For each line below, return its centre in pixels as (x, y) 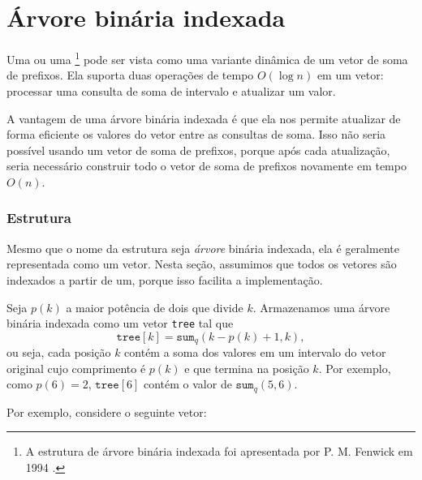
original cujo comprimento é (76, 368)
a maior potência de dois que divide (155, 307)
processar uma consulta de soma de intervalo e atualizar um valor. (171, 90)
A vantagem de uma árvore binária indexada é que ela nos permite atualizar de (204, 118)
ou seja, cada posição (59, 352)
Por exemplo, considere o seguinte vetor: (107, 411)
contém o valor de (188, 384)
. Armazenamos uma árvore (321, 307)
